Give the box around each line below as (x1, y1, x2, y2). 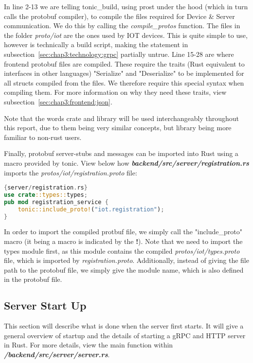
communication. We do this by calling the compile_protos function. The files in (4, 20, 240, 31)
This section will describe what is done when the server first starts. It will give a (4, 321, 244, 331)
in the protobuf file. (4, 274, 62, 284)
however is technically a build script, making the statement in (4, 39, 188, 50)
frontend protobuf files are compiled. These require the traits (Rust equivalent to (4, 58, 245, 69)
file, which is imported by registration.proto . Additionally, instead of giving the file (4, 255, 249, 265)
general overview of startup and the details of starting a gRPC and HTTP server (4, 330, 246, 340)
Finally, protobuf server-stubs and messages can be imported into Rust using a (4, 148, 238, 158)
